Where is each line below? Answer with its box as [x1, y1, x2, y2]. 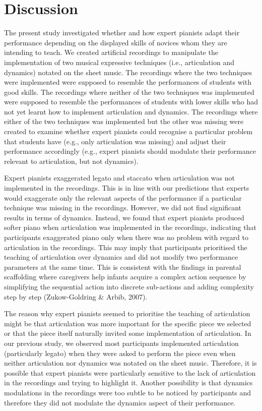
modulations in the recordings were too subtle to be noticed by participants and [4, 387, 251, 397]
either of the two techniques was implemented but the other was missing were [4, 116, 244, 127]
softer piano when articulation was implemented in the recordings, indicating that [4, 222, 256, 232]
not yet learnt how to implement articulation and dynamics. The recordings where [4, 106, 258, 116]
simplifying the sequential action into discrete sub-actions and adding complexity [4, 281, 254, 291]
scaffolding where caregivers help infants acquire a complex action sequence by [4, 271, 246, 282]
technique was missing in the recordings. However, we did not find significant [4, 202, 242, 213]
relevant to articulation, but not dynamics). [4, 155, 139, 166]
